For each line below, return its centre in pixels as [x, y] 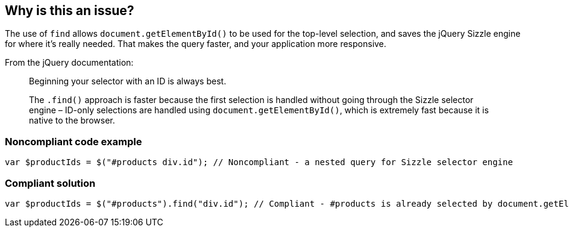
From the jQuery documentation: [69, 63]
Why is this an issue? [70, 11]
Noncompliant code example [74, 141]
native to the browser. [72, 121]
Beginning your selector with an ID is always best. [128, 81]
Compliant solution [50, 183]
